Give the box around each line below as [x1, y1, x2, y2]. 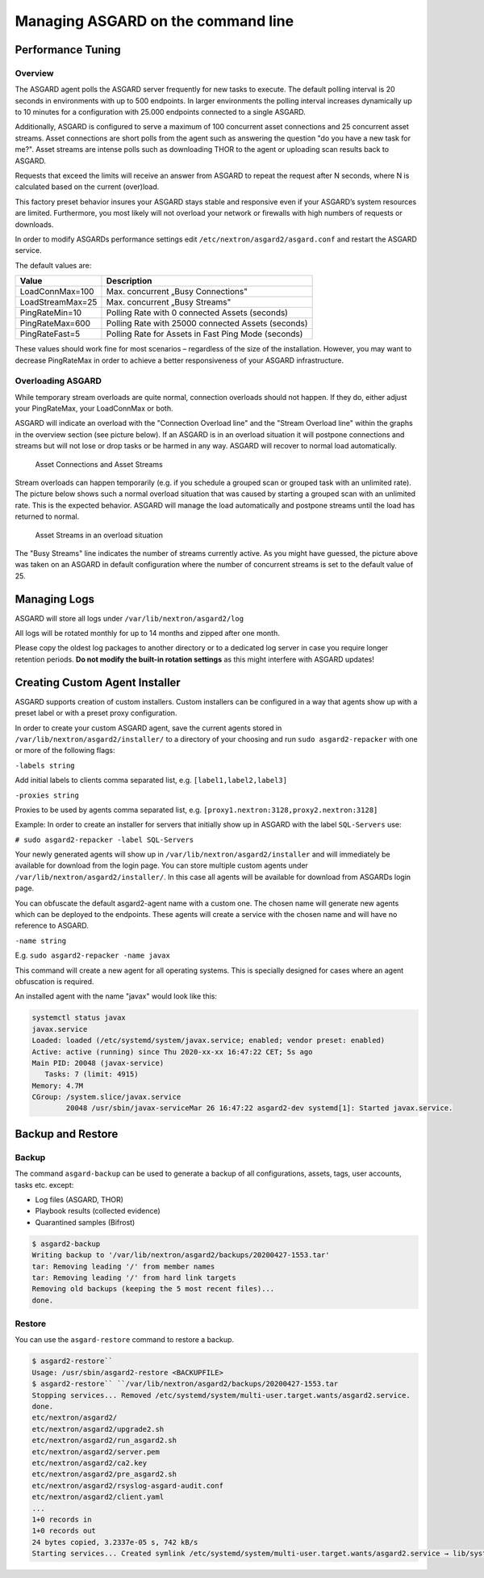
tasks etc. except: [15, 1180, 74, 1189]
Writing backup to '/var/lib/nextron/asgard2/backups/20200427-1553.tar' [31, 1251, 330, 1260]
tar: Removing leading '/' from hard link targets [31, 1273, 237, 1282]
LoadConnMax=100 [19, 286, 94, 297]
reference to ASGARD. [15, 921, 89, 931]
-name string [15, 936, 67, 945]
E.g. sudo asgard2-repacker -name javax [15, 950, 171, 961]
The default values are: [15, 260, 92, 270]
